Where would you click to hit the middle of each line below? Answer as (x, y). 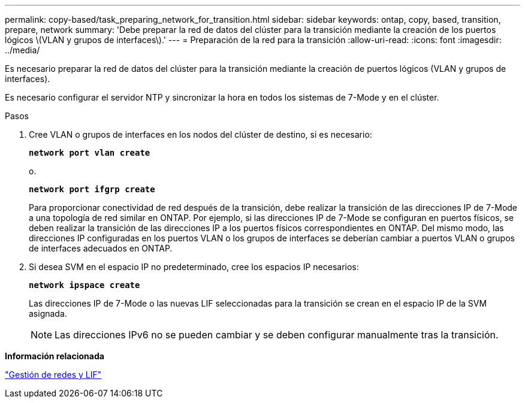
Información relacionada (55, 356)
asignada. (48, 313)
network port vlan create (90, 153)
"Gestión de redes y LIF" (53, 375)
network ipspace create (85, 285)
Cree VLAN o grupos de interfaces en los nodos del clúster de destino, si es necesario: (200, 134)
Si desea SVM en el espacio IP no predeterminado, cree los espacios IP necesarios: (194, 267)
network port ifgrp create (92, 189)
